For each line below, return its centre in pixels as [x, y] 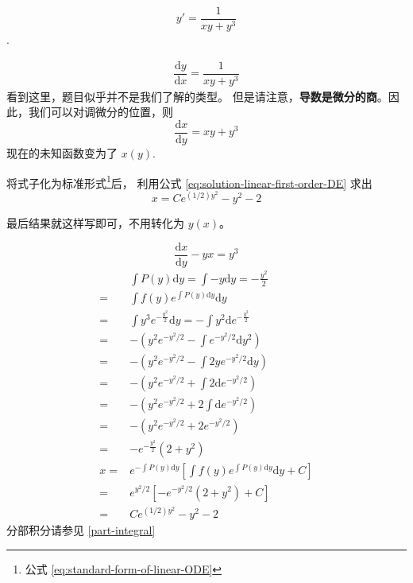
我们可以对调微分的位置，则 [100, 112]
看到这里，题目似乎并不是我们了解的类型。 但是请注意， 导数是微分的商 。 [197, 96]
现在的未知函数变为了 [62, 153]
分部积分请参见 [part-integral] [81, 530]
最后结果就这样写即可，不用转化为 [95, 223]
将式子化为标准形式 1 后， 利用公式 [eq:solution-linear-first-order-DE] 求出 [189, 181]
